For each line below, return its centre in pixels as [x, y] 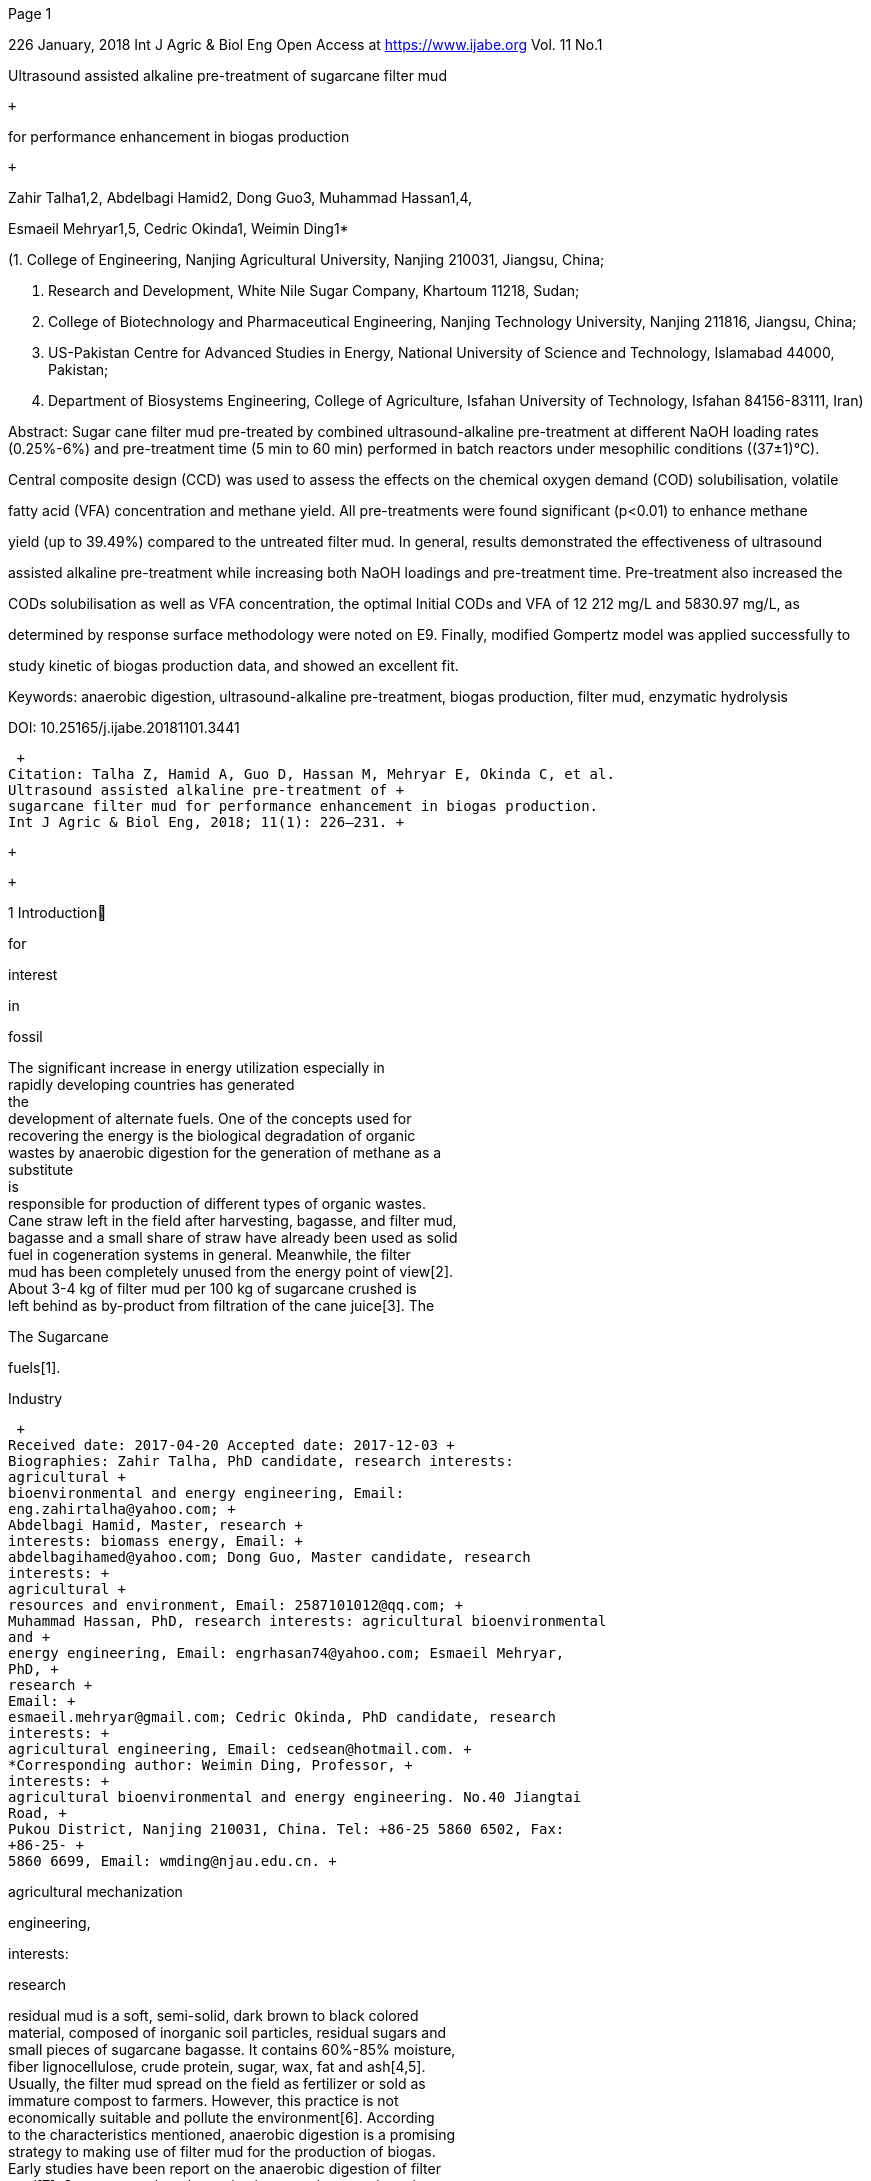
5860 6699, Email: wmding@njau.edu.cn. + [172, 1861]
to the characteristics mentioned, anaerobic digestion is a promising [232, 2134]
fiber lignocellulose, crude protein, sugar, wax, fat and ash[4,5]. [217, 2066]
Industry [35, 1398]
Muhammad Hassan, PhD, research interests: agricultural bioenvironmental [307, 1621]
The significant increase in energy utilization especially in [196, 1067]
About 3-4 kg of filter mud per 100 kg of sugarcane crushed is [212, 1288]
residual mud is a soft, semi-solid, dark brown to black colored [213, 2015]
